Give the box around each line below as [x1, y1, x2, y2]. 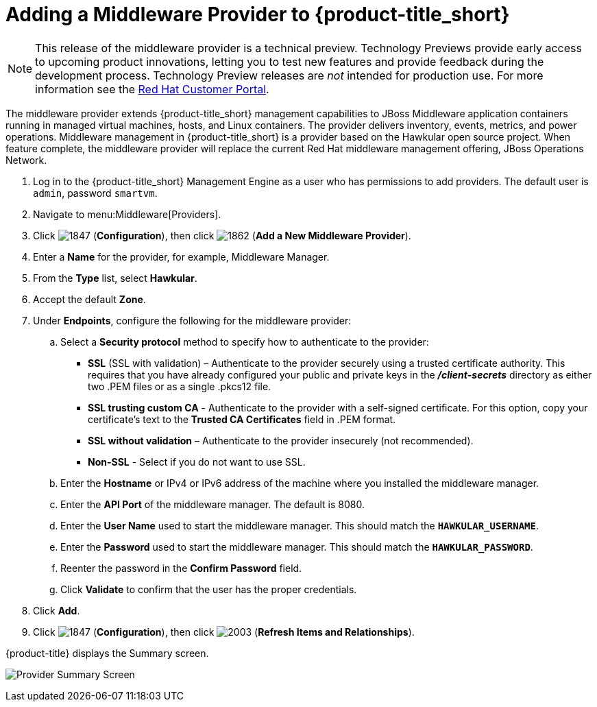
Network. [5, 154, 47, 166]
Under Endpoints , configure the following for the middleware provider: [33, 314, 352, 326]
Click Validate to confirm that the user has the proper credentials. [60, 583, 357, 595]
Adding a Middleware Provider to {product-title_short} [5, 3, 510, 26]
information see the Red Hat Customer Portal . [35, 82, 269, 96]
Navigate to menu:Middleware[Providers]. [33, 208, 221, 220]
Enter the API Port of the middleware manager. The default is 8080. [60, 498, 365, 510]
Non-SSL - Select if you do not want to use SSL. [88, 455, 306, 468]
